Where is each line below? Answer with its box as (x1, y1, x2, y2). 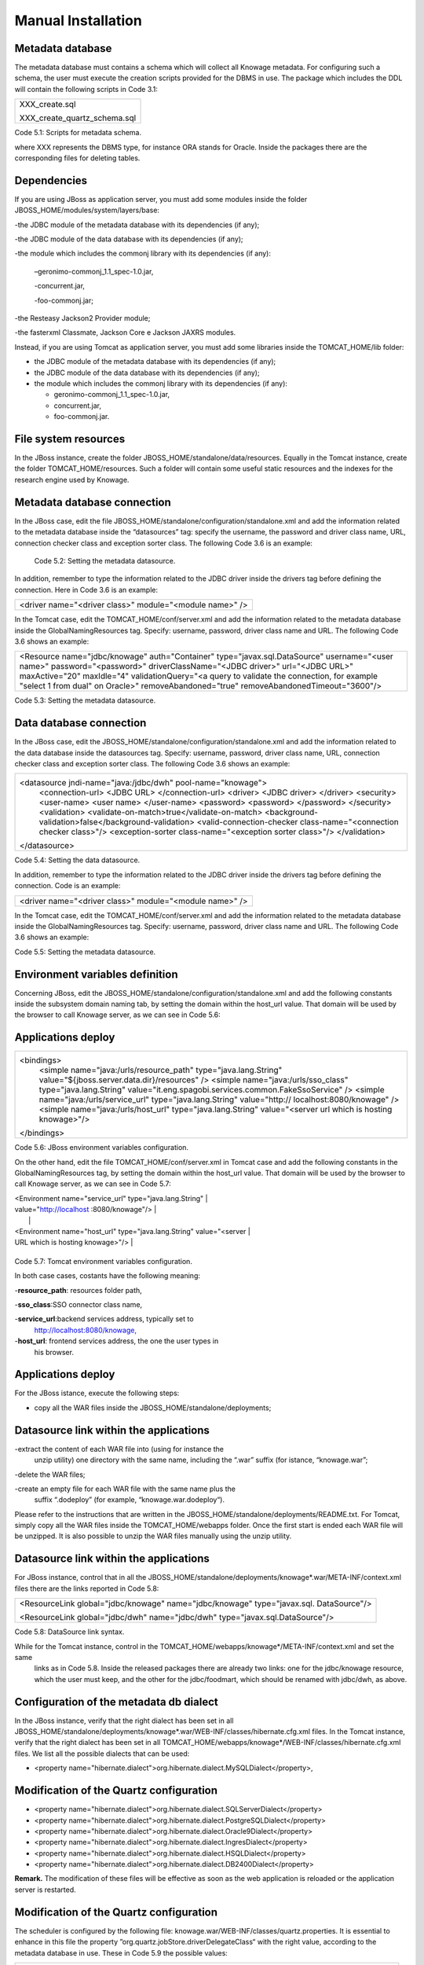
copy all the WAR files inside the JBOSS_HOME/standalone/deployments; (34, 1403, 272, 1412)
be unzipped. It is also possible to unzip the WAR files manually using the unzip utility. (14, 1531, 292, 1541)
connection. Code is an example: (14, 881, 121, 891)
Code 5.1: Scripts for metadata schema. (14, 128, 142, 138)
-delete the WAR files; (14, 1470, 86, 1479)
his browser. (34, 1347, 75, 1357)
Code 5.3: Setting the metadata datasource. (14, 696, 156, 705)
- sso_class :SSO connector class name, (14, 1299, 143, 1309)
